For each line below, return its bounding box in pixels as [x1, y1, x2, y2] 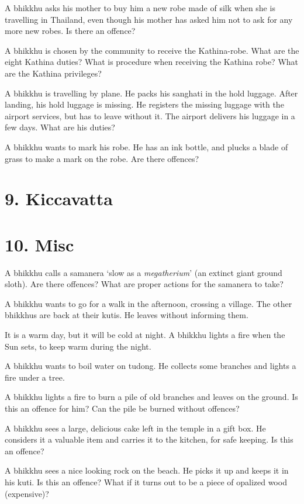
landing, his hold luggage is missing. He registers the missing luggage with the [5, 98, 284, 111]
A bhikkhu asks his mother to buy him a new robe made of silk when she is [5, 2, 275, 13]
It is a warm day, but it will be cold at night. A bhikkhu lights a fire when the [5, 329, 285, 340]
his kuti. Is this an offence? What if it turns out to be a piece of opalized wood [5, 475, 287, 488]
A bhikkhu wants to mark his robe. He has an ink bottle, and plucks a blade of [5, 140, 288, 153]
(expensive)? [5, 487, 49, 499]
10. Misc [5, 232, 74, 256]
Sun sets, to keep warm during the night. [5, 340, 151, 352]
